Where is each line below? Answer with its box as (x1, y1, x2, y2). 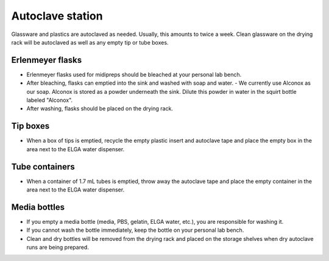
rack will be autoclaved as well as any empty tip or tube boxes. (11, 38, 169, 46)
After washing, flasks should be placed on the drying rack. (26, 105, 174, 112)
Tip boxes (11, 121, 50, 131)
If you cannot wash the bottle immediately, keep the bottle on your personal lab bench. (26, 226, 244, 234)
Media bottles (11, 202, 65, 212)
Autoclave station (11, 9, 103, 23)
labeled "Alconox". (26, 96, 73, 104)
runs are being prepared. (26, 244, 90, 251)
